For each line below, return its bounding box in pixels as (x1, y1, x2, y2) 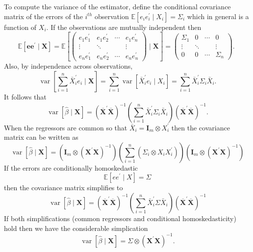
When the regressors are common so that (4, 122, 127, 132)
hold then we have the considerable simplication (4, 223, 148, 233)
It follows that (4, 92, 47, 101)
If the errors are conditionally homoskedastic (4, 162, 138, 173)
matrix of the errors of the (4, 11, 83, 21)
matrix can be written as (4, 132, 78, 142)
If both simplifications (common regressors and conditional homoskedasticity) (4, 213, 236, 223)
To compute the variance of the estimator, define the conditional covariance (4, 1, 231, 11)
